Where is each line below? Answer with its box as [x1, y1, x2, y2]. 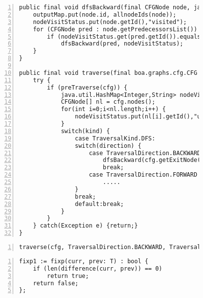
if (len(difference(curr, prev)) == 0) [33, 265, 162, 272]
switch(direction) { [75, 142, 142, 149]
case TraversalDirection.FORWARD [89, 171, 198, 179]
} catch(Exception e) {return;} [33, 222, 138, 229]
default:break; [75, 200, 124, 207]
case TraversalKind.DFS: [75, 135, 156, 142]
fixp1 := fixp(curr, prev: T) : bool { [19, 257, 148, 265]
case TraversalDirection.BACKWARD [89, 149, 201, 157]
